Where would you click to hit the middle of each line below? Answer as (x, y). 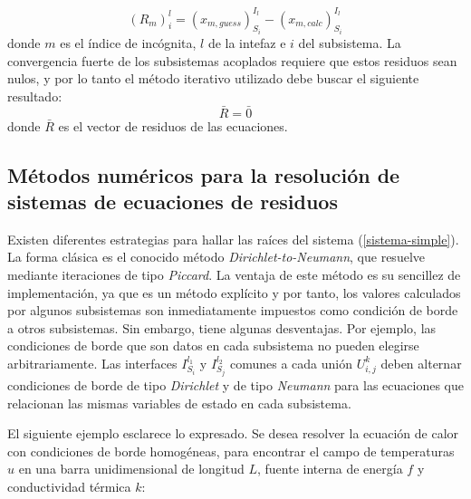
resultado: (35, 96)
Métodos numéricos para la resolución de (204, 174)
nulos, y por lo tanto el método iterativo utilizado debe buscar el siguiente (213, 78)
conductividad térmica (69, 486)
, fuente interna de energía (330, 469)
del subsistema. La (350, 42)
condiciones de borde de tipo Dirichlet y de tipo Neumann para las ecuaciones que (235, 384)
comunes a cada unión (291, 363)
